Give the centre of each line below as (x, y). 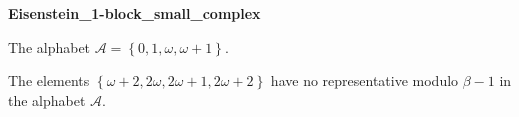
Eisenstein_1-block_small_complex (134, 13)
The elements (49, 80)
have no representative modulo (364, 80)
